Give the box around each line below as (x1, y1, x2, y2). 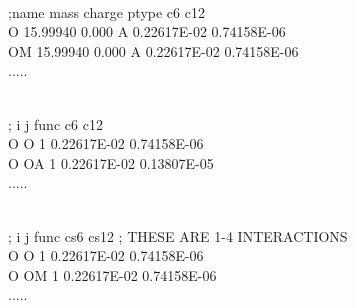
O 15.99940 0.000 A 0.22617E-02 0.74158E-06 (8, 21, 286, 42)
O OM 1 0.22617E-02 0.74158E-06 (8, 264, 217, 285)
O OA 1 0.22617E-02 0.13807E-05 (8, 152, 214, 173)
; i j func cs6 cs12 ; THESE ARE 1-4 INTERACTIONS (8, 225, 348, 246)
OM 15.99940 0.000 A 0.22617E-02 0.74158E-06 (8, 40, 299, 61)
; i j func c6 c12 (8, 113, 103, 134)
